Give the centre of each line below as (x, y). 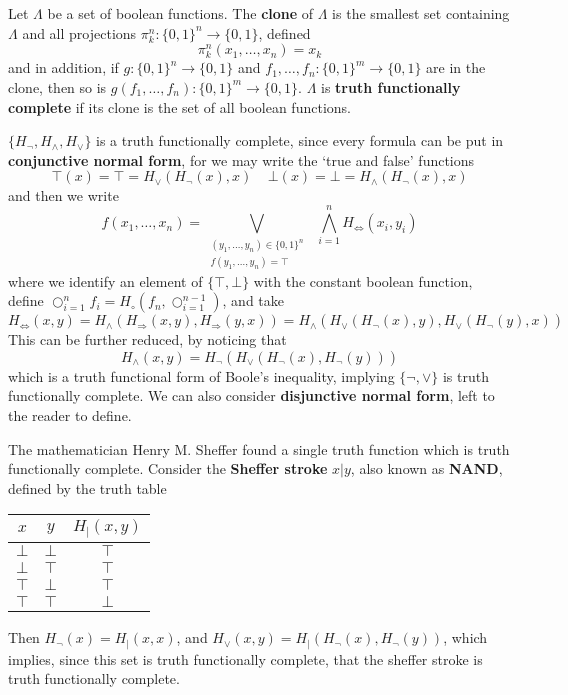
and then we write (63, 194)
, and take (253, 300)
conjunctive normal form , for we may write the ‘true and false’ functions (241, 159)
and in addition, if (63, 67)
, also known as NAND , (426, 468)
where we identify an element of (105, 280)
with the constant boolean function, (363, 280)
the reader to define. (70, 414)
